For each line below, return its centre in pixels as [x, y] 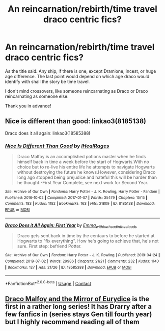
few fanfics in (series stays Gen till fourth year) [79, 315]
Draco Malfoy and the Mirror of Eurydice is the [77, 299]
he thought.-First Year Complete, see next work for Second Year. [83, 183]
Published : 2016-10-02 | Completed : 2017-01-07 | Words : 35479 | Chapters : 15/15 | [76, 197]
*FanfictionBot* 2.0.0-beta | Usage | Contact [48, 283]
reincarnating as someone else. [37, 96]
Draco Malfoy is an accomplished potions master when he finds [82, 157]
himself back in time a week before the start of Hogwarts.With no [83, 162]
